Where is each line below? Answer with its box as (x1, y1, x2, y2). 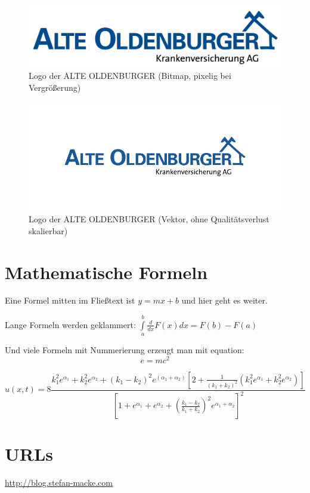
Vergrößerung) (29, 81, 81, 93)
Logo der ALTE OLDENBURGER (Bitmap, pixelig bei (29, 69, 231, 82)
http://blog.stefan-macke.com (5, 476, 113, 489)
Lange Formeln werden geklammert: (5, 318, 136, 330)
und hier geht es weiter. (181, 294, 268, 307)
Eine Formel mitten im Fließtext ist (5, 294, 135, 307)
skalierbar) (29, 224, 68, 237)
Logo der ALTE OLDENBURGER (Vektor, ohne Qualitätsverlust (29, 213, 269, 225)
